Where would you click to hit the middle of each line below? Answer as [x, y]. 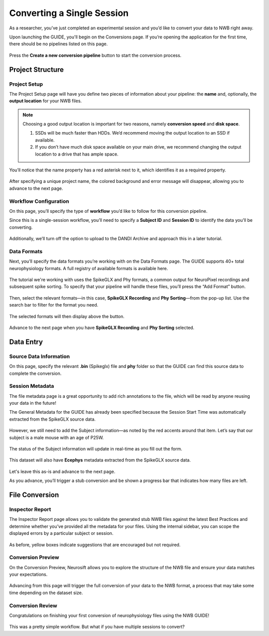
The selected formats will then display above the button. [67, 316]
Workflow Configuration [39, 201]
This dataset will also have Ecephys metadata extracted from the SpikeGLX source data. [100, 460]
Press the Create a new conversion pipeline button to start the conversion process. [95, 55]
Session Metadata [32, 386]
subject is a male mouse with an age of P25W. [57, 437]
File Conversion [34, 495]
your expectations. [28, 574]
